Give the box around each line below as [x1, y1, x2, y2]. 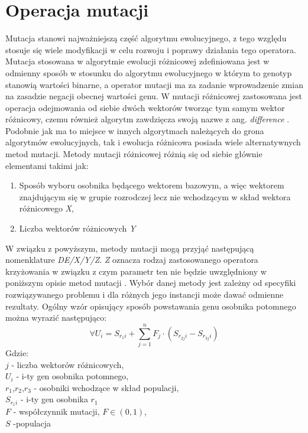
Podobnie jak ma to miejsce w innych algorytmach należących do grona [5, 124, 264, 136]
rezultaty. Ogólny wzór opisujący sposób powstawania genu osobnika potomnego [5, 299, 296, 312]
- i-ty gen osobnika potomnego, [16, 370, 129, 382]
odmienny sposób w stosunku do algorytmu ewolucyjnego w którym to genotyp [5, 66, 292, 79]
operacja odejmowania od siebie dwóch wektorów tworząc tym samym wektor [5, 101, 285, 113]
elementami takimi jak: [5, 159, 89, 171]
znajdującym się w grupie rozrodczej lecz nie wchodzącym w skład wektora [19, 190, 291, 203]
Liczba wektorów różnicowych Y [19, 222, 136, 235]
